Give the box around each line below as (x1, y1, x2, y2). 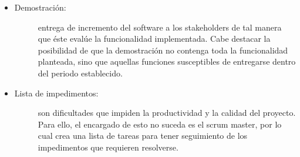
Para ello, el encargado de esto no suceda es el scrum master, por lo (38, 118, 282, 130)
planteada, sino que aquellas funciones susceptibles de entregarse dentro (38, 55, 296, 68)
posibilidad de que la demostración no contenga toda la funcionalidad (38, 44, 288, 56)
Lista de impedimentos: (14, 86, 99, 99)
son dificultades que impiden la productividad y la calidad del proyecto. (38, 106, 296, 119)
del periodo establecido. (38, 66, 123, 79)
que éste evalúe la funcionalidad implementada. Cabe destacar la (38, 32, 271, 45)
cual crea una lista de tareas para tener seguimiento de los (38, 129, 248, 142)
